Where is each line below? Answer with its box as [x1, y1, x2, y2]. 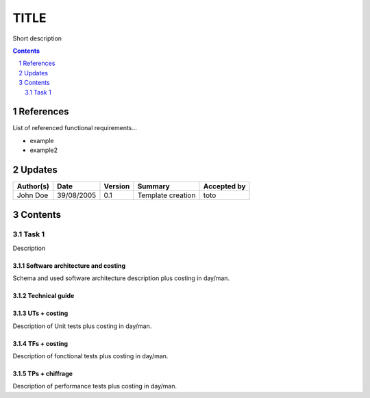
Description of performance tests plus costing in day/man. [12, 382, 177, 390]
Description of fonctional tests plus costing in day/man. [12, 352, 169, 360]
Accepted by [203, 182, 246, 191]
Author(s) [16, 182, 49, 191]
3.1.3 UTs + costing [12, 309, 69, 318]
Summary [137, 182, 171, 191]
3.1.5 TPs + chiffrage [12, 370, 73, 378]
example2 [29, 146, 58, 154]
